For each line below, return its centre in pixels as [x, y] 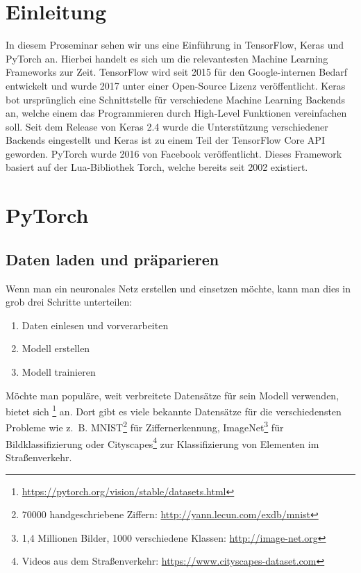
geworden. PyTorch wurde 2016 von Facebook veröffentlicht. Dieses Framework [174, 153]
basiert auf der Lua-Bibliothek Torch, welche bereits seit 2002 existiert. [157, 167]
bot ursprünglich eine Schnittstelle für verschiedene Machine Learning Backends [175, 99]
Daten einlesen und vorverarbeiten [95, 325]
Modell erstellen [56, 348]
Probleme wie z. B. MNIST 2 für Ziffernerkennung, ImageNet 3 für [145, 426]
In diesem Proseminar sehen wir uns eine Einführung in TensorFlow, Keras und [175, 45]
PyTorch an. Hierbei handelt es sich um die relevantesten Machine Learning [167, 58]
